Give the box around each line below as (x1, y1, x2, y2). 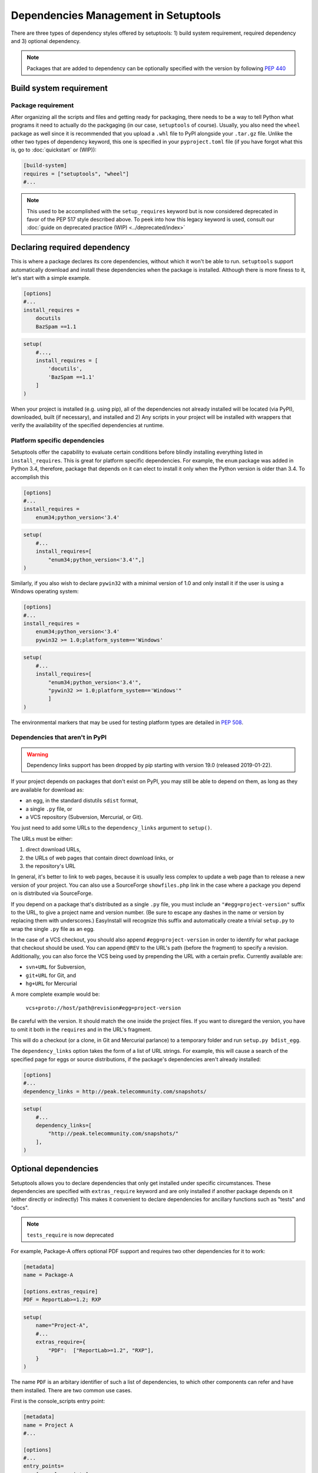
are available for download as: (11, 786, 84, 793)
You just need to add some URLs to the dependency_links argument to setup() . (11, 824, 212, 831)
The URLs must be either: (11, 835, 73, 842)
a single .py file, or (25, 805, 72, 813)
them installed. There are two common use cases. (11, 1386, 132, 1393)
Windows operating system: (11, 588, 79, 595)
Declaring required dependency (11, 242, 130, 253)
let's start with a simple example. (11, 275, 91, 282)
